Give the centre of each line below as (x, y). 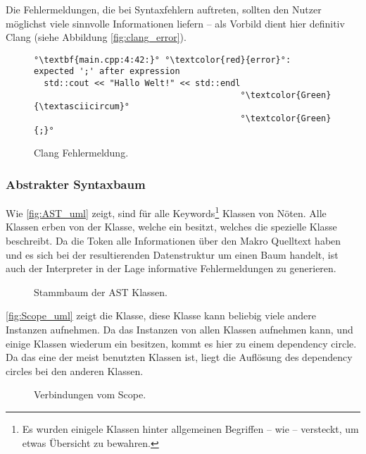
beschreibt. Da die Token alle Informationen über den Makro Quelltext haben (173, 241)
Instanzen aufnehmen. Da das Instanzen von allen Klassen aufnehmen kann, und (179, 329)
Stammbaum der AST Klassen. (101, 292)
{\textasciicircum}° (82, 107)
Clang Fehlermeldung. (81, 153)
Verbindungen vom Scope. (90, 394)
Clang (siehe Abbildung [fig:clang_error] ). (96, 37)
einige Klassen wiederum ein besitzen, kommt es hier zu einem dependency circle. (181, 343)
